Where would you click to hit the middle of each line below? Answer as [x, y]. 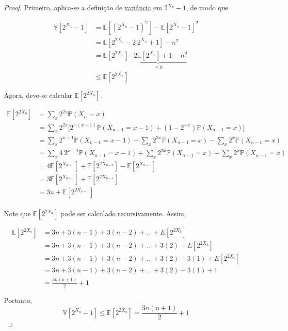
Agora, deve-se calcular [38, 95]
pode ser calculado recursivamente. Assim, [123, 213]
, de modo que [207, 7]
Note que [17, 213]
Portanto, [18, 300]
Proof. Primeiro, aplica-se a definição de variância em [83, 7]
